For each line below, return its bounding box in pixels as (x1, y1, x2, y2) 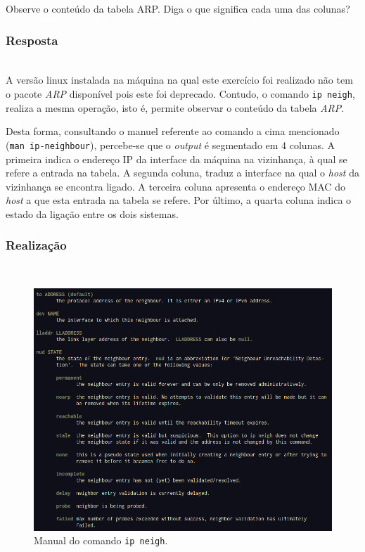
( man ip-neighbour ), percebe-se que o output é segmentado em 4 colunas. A (6, 137, 335, 152)
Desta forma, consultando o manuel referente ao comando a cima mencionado (6, 124, 340, 139)
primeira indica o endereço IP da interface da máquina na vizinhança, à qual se (6, 151, 347, 166)
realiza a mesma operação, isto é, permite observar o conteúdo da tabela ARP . (6, 100, 345, 115)
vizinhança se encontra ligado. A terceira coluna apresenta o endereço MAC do (6, 179, 345, 193)
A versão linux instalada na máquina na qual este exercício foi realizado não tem (6, 72, 353, 87)
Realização (6, 236, 67, 254)
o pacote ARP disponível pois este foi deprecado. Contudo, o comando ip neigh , (6, 86, 355, 101)
